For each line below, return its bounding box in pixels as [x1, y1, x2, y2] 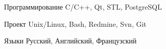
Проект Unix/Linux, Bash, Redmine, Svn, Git [4, 18, 147, 29]
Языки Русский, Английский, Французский [4, 35, 137, 46]
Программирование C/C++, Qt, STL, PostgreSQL [4, 2, 162, 12]
